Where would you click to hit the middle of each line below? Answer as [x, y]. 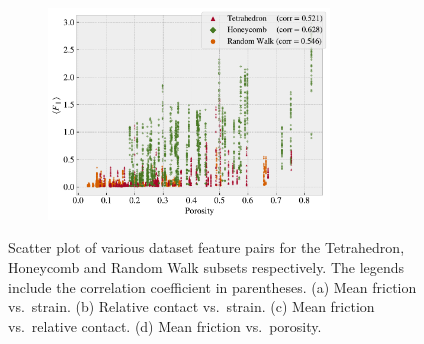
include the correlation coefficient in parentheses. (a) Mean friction [212, 286]
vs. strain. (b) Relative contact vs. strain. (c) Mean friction [191, 306]
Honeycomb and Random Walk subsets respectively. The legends [206, 266]
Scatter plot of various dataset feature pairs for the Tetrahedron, [206, 247]
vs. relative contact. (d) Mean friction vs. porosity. [165, 325]
